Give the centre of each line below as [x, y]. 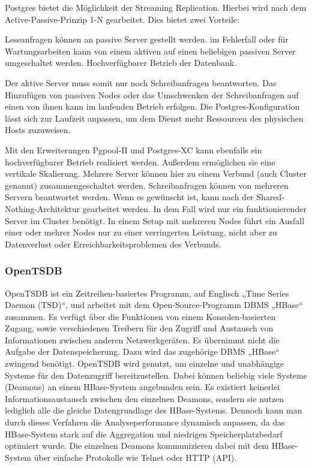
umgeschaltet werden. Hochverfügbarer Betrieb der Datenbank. [121, 63]
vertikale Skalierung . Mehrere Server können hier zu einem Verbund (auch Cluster [156, 173]
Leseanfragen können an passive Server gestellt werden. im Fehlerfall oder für [147, 39]
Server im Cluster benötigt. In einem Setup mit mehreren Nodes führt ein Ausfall [155, 220]
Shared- [270, 197]
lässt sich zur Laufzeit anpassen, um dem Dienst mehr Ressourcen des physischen [154, 118]
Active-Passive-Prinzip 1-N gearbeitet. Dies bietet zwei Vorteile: [122, 19]
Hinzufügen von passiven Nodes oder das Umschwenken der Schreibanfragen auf [152, 94]
